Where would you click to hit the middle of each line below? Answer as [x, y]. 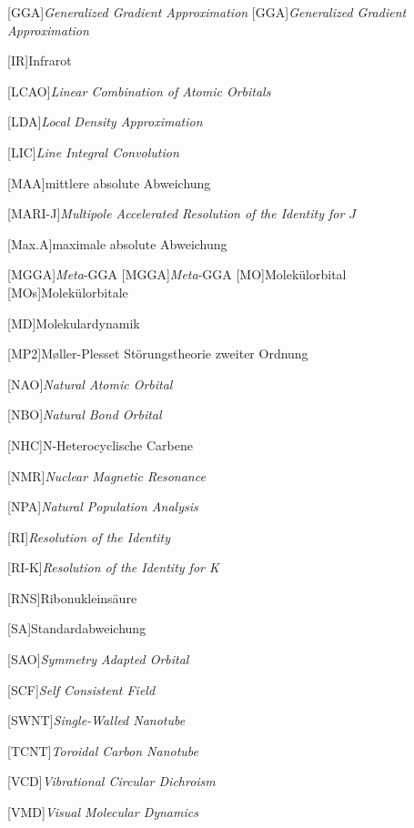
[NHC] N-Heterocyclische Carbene [100, 444]
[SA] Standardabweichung [77, 628]
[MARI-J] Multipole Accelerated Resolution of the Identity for [176, 213]
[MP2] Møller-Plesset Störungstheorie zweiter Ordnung [158, 353]
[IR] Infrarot [40, 61]
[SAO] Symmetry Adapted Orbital [98, 659]
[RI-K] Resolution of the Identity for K [113, 567]
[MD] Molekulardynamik [74, 323]
